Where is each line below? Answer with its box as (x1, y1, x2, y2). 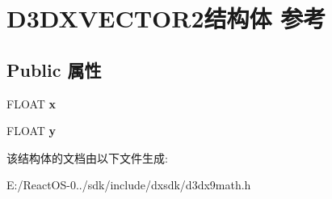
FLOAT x (6, 95, 56, 112)
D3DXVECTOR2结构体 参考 (6, 2, 326, 35)
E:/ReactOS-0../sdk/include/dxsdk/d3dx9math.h (6, 176, 251, 193)
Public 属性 (6, 57, 102, 82)
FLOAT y (6, 122, 56, 139)
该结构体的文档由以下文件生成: (6, 149, 168, 166)
